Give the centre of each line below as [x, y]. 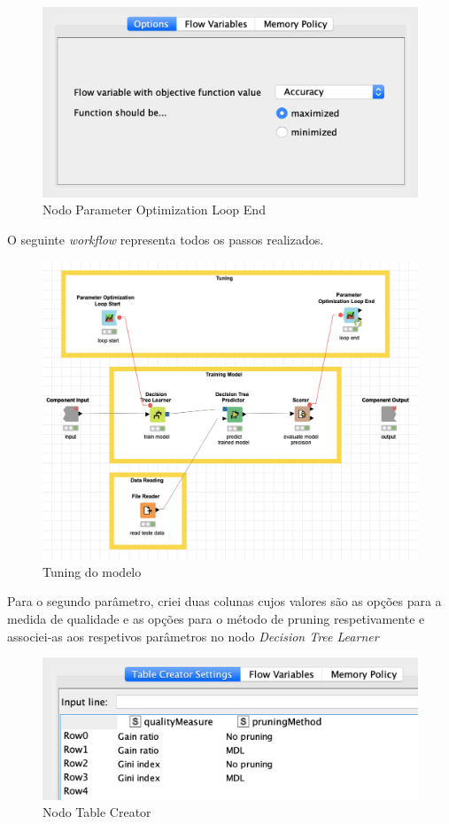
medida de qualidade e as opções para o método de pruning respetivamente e [216, 619]
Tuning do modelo [92, 571]
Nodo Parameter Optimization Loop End [154, 210]
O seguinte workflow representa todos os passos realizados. [166, 240]
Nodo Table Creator [97, 812]
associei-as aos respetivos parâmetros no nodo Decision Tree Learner [193, 636]
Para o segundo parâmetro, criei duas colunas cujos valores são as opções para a [224, 601]
